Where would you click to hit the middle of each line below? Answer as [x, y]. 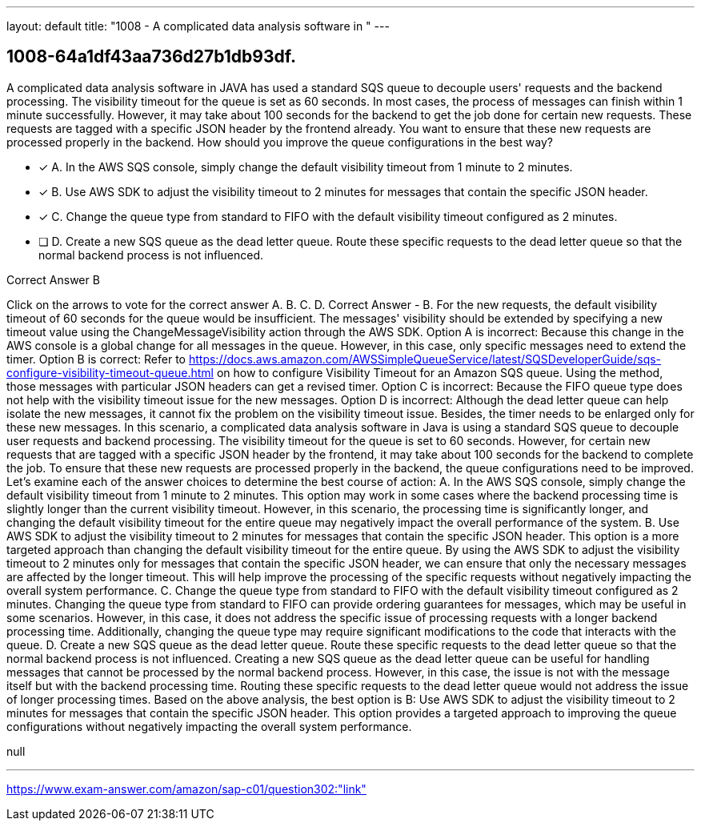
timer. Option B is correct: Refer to [96, 359]
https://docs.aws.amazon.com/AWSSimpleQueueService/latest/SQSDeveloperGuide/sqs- [425, 359]
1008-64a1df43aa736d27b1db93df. [151, 57]
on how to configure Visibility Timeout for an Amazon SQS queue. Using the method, [440, 372]
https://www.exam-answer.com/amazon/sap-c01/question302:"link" [186, 789]
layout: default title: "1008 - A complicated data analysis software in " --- [198, 26]
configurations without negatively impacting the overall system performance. [209, 726]
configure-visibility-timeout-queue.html [110, 372]
